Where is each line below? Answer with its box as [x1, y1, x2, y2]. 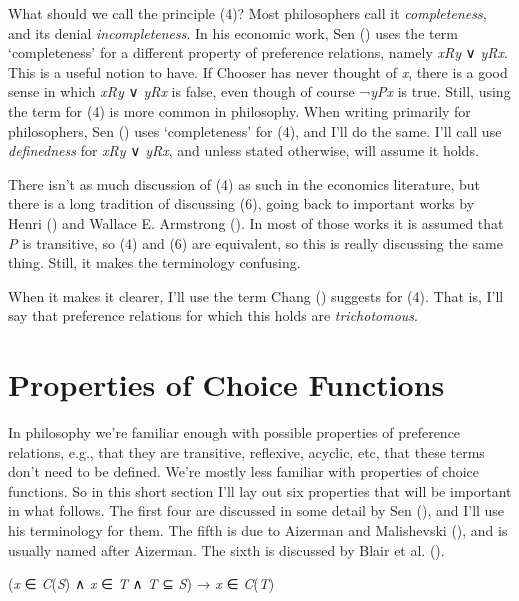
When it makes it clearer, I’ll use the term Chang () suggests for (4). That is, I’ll [8, 285, 504, 306]
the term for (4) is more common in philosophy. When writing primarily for [8, 100, 471, 121]
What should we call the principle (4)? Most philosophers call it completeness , [8, 3, 487, 23]
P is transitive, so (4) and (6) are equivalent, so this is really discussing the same [8, 232, 503, 253]
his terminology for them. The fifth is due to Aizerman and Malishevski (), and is [8, 520, 508, 540]
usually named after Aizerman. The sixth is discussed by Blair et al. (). [8, 539, 445, 560]
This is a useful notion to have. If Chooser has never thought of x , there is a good [8, 61, 508, 82]
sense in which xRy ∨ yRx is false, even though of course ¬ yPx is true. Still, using [8, 81, 511, 102]
